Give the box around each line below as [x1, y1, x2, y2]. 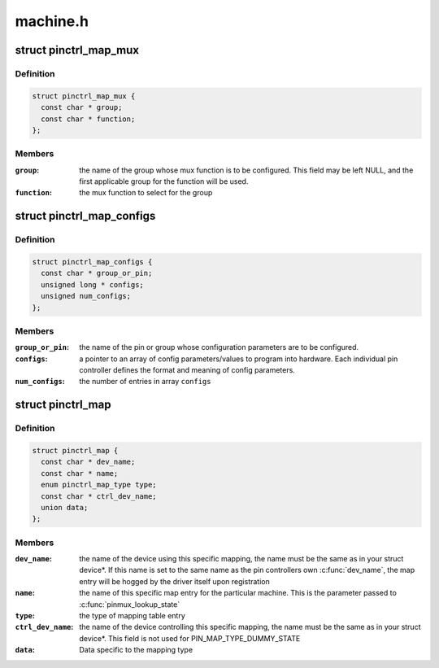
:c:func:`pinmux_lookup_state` [79, 599, 180, 609]
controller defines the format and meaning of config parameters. [79, 365, 296, 375]
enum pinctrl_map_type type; [41, 480, 158, 490]
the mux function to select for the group [79, 188, 213, 198]
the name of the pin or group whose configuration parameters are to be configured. [79, 343, 359, 352]
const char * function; [41, 114, 136, 124]
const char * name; [41, 469, 119, 478]
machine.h [15, 12, 89, 30]
